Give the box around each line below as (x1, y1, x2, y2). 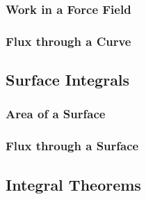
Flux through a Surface (6, 137, 139, 154)
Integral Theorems (6, 173, 141, 195)
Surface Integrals (6, 69, 130, 90)
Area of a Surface (6, 105, 106, 122)
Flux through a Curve (6, 32, 131, 49)
